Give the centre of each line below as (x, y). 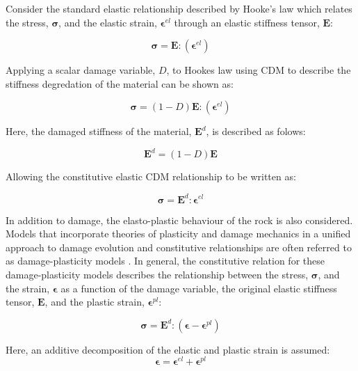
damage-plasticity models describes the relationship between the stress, (157, 274)
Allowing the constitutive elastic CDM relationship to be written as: (151, 176)
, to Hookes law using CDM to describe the (259, 70)
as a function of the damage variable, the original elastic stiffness (199, 288)
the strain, (28, 288)
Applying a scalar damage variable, (81, 70)
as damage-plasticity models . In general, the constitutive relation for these (165, 261)
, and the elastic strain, (108, 22)
